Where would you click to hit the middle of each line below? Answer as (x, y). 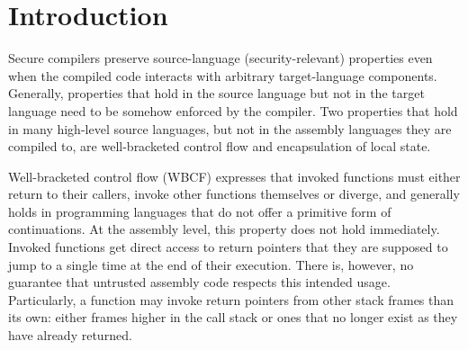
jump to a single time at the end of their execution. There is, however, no (211, 264)
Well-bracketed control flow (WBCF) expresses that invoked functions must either (234, 176)
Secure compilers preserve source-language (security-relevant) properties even (220, 58)
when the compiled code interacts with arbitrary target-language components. (223, 75)
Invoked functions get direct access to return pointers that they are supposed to (228, 247)
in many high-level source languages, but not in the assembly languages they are (230, 128)
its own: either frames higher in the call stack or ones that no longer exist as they (233, 317)
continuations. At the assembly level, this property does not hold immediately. (224, 229)
